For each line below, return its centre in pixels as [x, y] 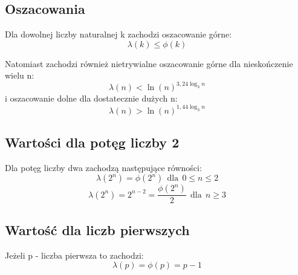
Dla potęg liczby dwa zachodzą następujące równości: [103, 167]
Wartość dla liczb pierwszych [97, 229]
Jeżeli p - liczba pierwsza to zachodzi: [74, 255]
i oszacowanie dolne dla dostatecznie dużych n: [91, 98]
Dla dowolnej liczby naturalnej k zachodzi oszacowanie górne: [118, 34]
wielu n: [20, 75]
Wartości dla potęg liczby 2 [92, 142]
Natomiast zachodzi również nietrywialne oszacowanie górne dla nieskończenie [149, 63]
